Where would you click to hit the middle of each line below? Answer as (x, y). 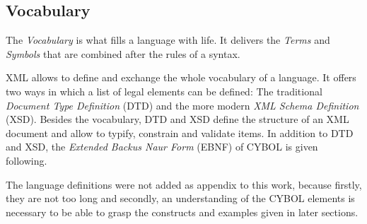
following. (27, 160)
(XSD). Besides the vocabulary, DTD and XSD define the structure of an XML (177, 119)
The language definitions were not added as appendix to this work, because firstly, (184, 184)
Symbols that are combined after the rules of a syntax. (123, 53)
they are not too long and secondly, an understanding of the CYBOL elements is (180, 198)
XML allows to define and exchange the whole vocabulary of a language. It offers (181, 77)
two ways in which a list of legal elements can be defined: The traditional (164, 91)
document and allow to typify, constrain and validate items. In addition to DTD (180, 132)
